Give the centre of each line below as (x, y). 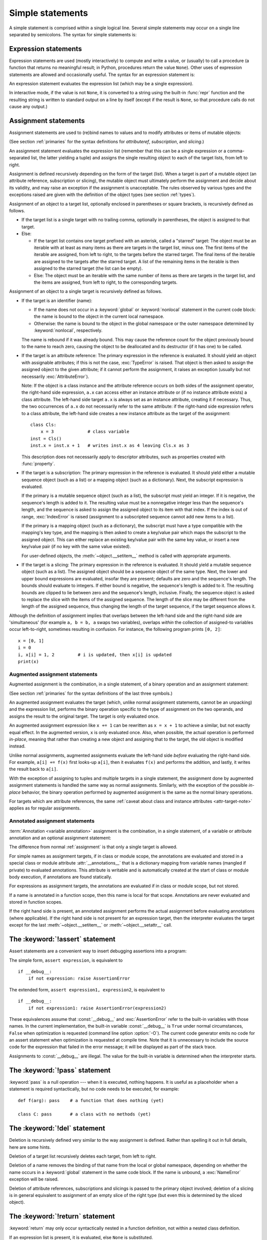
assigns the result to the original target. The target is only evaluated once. (84, 716)
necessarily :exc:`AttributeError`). (55, 376)
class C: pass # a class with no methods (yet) (84, 1114)
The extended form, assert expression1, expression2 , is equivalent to (87, 990)
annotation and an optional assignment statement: (60, 838)
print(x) (28, 662)
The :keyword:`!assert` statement (62, 939)
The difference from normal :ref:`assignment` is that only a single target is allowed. (93, 847)
